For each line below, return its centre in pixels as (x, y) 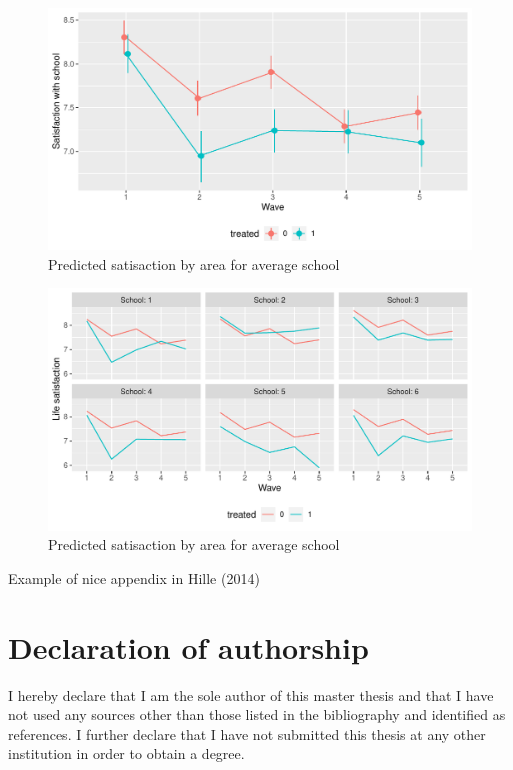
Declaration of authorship (188, 646)
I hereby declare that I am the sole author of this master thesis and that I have (251, 694)
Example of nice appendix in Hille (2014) (134, 577)
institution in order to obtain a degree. (126, 753)
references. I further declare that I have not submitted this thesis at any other (247, 733)
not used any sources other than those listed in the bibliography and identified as (257, 714)
